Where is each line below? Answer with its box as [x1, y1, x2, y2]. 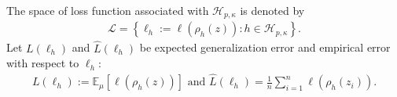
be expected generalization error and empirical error [139, 39, 391, 56]
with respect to [6, 55, 79, 71]
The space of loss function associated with [6, 2, 209, 18]
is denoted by [240, 2, 305, 18]
